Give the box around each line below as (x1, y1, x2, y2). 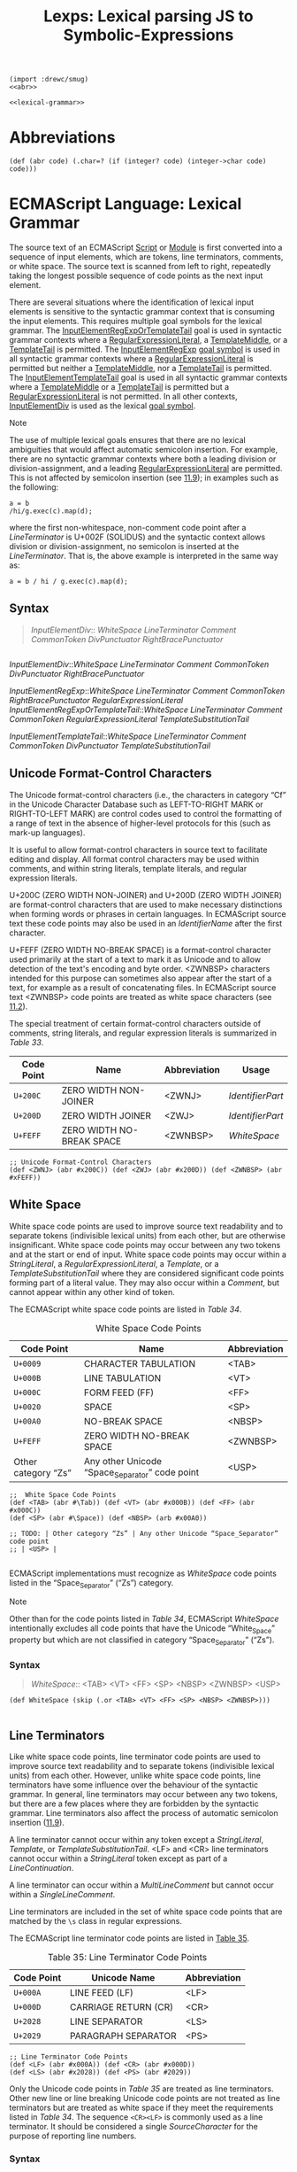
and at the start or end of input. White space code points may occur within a (9, 1249, 287, 1260)
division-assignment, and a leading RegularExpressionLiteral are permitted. (9, 463, 283, 474)
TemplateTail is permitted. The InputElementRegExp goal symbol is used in (9, 344, 280, 355)
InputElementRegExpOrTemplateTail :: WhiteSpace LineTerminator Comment (9, 704, 283, 715)
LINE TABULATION (83, 1371, 162, 1384)
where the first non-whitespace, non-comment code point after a (9, 523, 247, 533)
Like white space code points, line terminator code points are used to (9, 1751, 261, 1762)
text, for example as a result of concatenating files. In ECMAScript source (9, 981, 277, 993)
